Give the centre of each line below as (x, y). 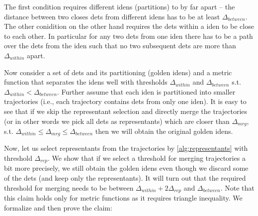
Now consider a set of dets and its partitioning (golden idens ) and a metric (118, 72)
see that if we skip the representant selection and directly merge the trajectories (126, 111)
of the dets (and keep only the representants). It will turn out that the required (125, 178)
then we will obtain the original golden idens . (164, 131)
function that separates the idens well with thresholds (86, 82)
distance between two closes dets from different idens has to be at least (112, 16)
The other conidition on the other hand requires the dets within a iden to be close (129, 26)
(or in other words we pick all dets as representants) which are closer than (117, 121)
